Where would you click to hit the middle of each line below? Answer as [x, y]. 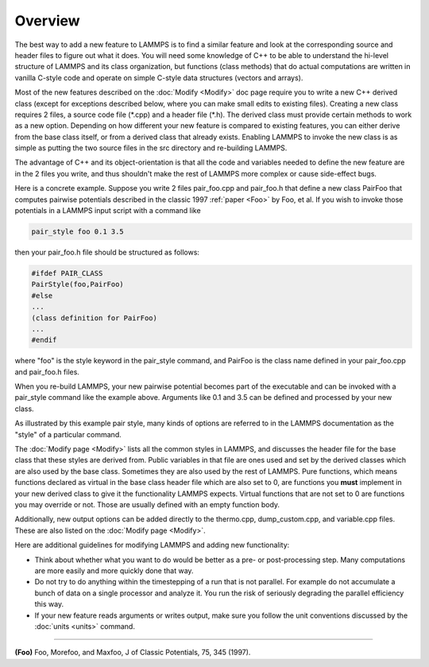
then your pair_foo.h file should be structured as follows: [107, 252]
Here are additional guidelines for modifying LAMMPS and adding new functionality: [152, 545]
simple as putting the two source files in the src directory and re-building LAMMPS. [151, 148]
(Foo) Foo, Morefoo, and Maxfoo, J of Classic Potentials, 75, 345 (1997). [133, 653]
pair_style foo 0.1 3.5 [78, 232]
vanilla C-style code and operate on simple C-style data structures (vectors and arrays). [159, 78]
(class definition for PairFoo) [95, 318]
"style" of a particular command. [68, 434]
